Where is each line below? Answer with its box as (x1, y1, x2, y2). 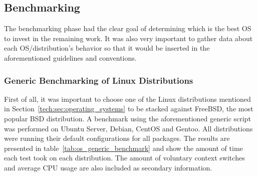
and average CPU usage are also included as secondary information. (4, 162, 212, 172)
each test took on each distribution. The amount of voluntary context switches (4, 152, 245, 163)
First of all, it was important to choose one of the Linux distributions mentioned (4, 93, 251, 104)
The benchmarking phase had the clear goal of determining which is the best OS (4, 23, 251, 34)
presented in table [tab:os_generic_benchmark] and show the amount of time (4, 142, 243, 153)
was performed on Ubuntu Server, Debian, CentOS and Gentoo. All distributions (4, 123, 253, 133)
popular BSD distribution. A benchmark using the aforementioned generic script (4, 113, 251, 123)
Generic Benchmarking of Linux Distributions (4, 74, 193, 86)
